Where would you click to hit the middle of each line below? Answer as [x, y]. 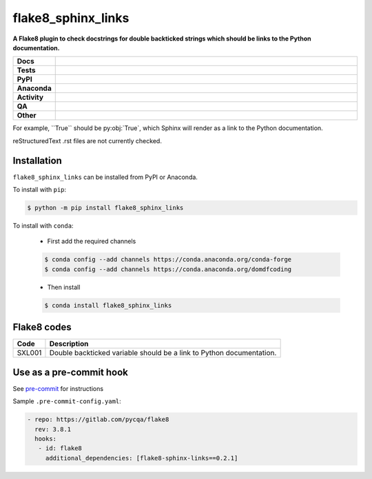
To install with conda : [43, 225]
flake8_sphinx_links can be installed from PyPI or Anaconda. [105, 177]
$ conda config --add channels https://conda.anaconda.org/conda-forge [168, 259]
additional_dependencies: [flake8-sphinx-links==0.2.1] [142, 458]
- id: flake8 [60, 448]
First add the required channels [92, 242]
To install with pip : [40, 190]
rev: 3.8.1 [53, 429]
